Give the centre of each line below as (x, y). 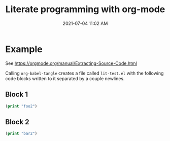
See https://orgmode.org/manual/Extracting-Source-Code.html (71, 63)
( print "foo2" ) (21, 106)
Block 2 (17, 122)
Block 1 (17, 95)
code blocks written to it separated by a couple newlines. (65, 78)
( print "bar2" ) (21, 134)
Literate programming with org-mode (85, 9)
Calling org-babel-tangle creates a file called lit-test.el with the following (84, 73)
